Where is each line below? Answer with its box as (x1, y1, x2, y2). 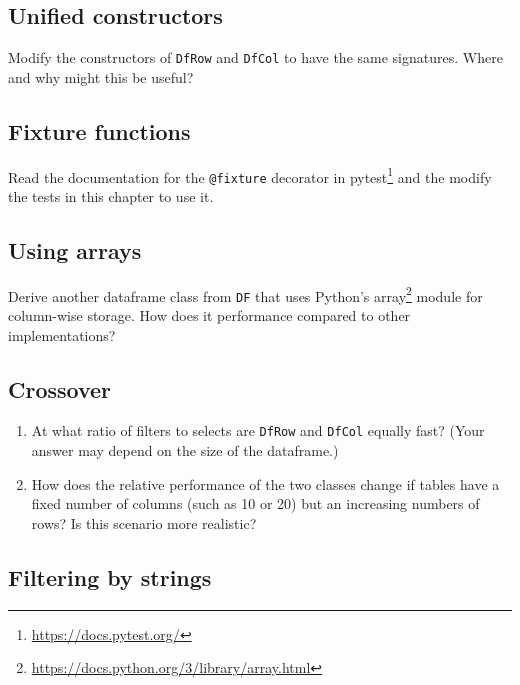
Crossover (8, 373, 112, 404)
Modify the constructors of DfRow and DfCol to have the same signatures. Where (8, 47, 503, 68)
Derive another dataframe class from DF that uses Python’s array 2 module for (8, 282, 483, 306)
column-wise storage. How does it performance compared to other (8, 305, 411, 326)
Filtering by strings (8, 561, 212, 592)
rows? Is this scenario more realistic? (31, 512, 257, 533)
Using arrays (8, 234, 142, 265)
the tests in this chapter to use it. (8, 185, 214, 206)
